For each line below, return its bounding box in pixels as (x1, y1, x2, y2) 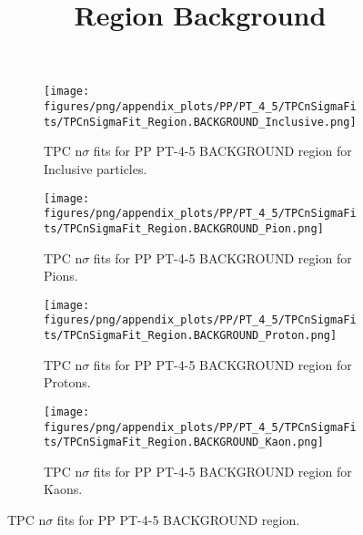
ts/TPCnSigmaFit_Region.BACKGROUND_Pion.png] (44, 221, 324, 235)
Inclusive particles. (44, 159, 147, 178)
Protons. (44, 373, 91, 392)
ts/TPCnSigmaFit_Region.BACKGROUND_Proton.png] (44, 329, 338, 342)
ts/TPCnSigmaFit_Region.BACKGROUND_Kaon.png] (44, 436, 324, 449)
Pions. (44, 266, 78, 285)
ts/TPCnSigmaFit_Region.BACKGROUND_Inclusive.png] (44, 115, 357, 129)
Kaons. (44, 479, 83, 499)
